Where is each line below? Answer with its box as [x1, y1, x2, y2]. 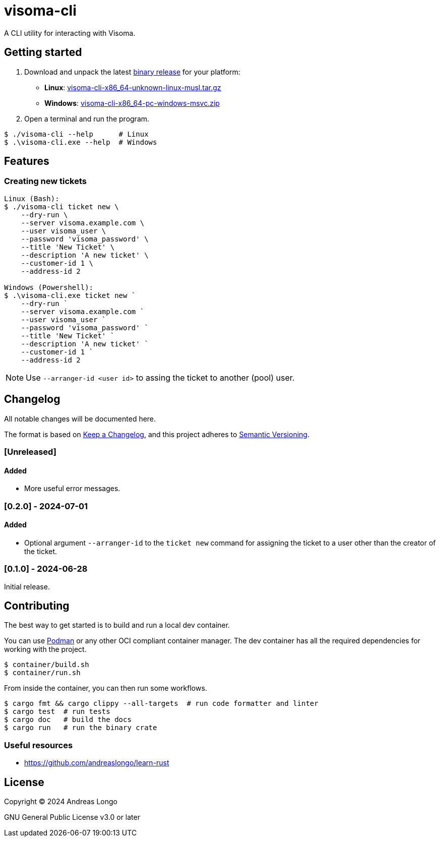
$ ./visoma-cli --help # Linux [4, 130, 149, 138]
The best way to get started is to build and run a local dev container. [4, 621, 230, 630]
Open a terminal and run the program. [24, 114, 150, 123]
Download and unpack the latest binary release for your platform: [24, 67, 240, 76]
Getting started [4, 46, 82, 59]
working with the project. [4, 645, 87, 654]
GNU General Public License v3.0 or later [4, 813, 140, 822]
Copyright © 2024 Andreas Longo [4, 797, 117, 806]
